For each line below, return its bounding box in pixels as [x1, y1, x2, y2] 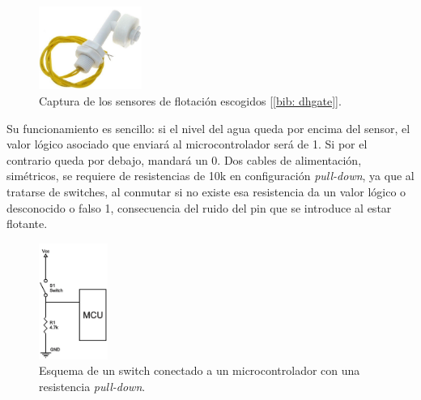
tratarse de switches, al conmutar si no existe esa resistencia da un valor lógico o [6, 183, 406, 200]
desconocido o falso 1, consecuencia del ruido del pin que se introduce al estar [6, 199, 392, 216]
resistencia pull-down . [39, 377, 146, 394]
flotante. [6, 215, 48, 232]
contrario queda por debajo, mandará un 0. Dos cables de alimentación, [6, 151, 362, 168]
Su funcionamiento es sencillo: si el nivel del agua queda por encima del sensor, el [6, 119, 410, 136]
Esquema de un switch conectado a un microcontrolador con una [39, 362, 360, 379]
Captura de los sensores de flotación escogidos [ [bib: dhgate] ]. [39, 92, 342, 110]
